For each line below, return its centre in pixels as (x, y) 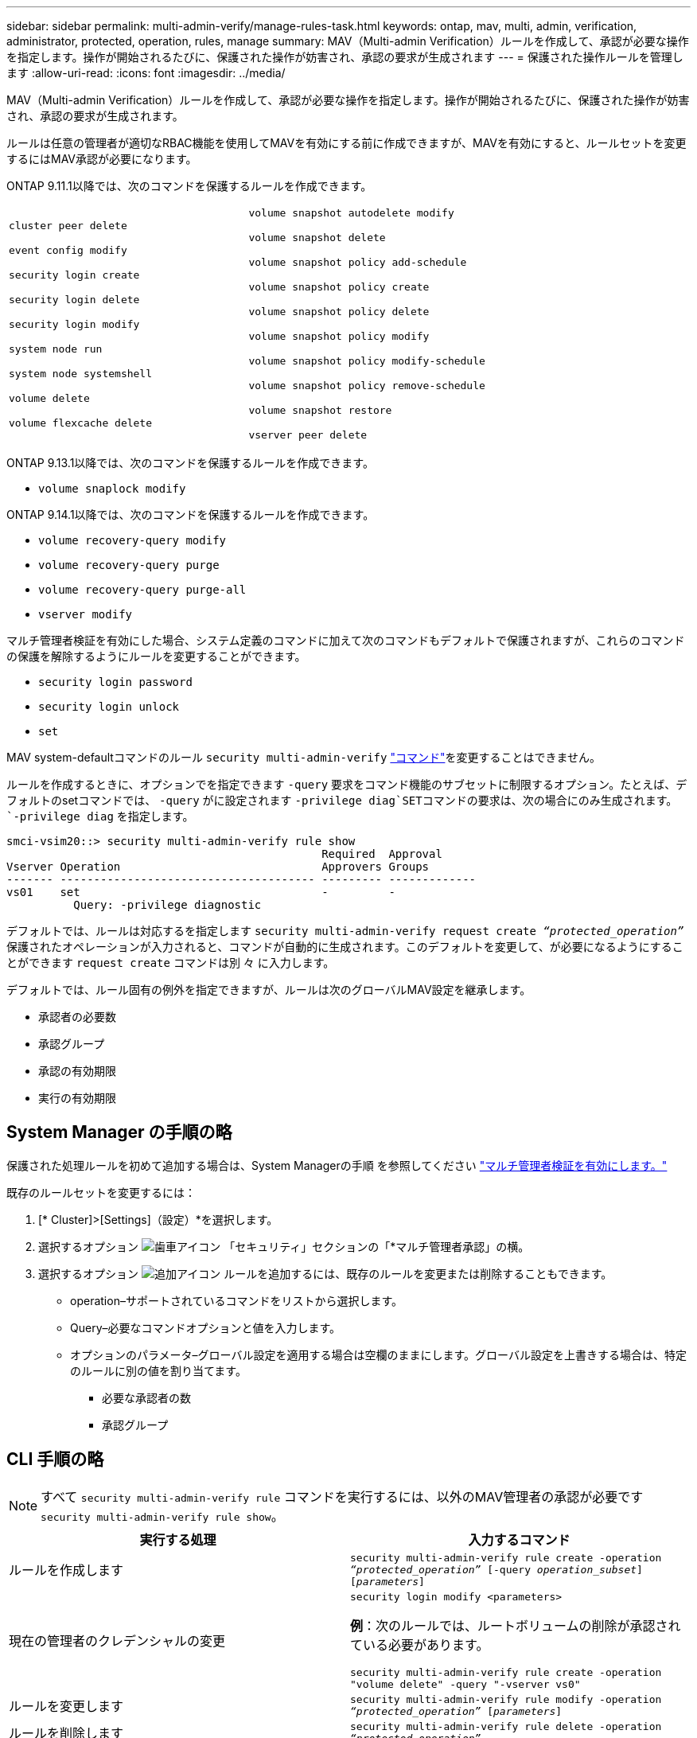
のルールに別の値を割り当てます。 (158, 1370)
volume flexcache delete (81, 423)
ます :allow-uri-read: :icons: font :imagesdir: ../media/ (146, 73)
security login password (115, 682)
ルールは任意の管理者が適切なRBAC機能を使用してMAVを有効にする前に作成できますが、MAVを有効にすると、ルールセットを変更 (347, 143)
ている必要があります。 (420, 1644)
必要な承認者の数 (146, 1397)
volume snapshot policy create (339, 287)
